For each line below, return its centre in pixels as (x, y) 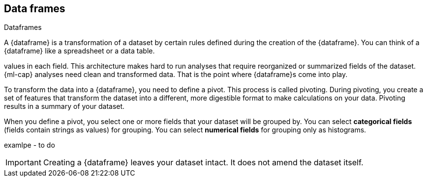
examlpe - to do (30, 145)
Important (23, 163)
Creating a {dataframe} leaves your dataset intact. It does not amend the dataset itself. (203, 163)
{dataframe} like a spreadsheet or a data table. (79, 51)
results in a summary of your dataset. (64, 106)
